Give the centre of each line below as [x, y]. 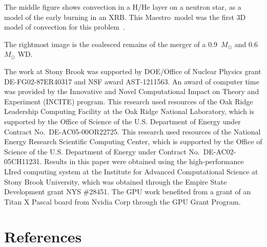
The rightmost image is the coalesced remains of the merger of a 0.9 [111, 44]
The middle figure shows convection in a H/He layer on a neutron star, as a [123, 7]
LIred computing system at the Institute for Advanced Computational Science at [131, 171]
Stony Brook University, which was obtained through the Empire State [116, 181]
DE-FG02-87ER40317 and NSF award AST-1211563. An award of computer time [132, 81]
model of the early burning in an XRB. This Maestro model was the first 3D [125, 17]
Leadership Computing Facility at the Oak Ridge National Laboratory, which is [129, 111]
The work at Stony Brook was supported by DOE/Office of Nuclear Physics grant [133, 71]
